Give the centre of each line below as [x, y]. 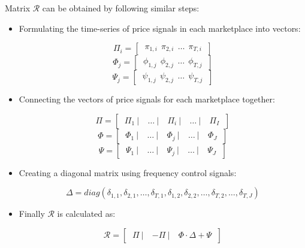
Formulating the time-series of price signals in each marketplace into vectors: [160, 28]
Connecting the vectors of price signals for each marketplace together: [147, 99]
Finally [32, 214]
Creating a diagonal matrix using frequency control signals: [128, 172]
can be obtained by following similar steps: [121, 8]
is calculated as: [86, 214]
